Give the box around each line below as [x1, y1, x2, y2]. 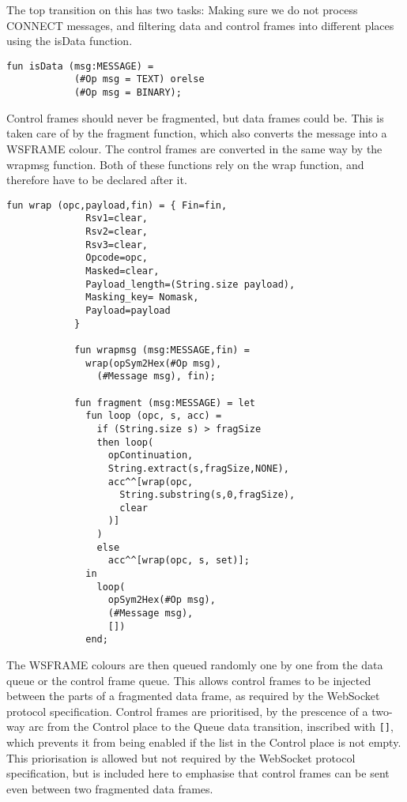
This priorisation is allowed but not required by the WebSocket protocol [6, 749, 356, 766]
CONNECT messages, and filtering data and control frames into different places [6, 17, 394, 33]
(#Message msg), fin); [96, 371, 216, 382]
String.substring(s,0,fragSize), [119, 489, 296, 501]
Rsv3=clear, [85, 239, 148, 250]
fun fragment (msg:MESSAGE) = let [73, 397, 255, 409]
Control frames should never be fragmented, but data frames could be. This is [6, 109, 384, 126]
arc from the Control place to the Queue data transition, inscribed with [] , [28, 718, 394, 735]
